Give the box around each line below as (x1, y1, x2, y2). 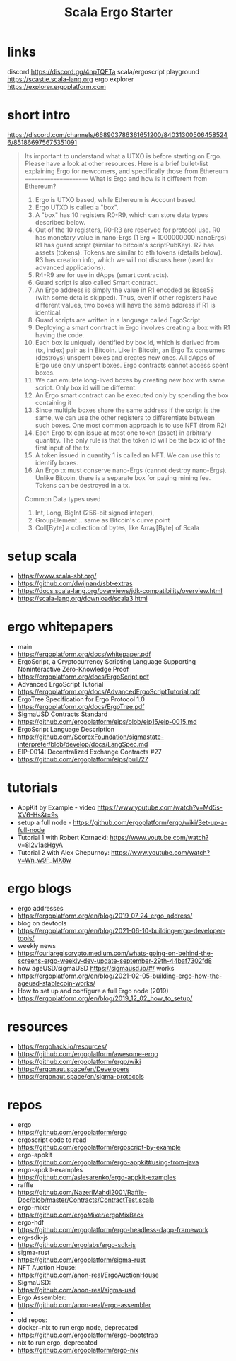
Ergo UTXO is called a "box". (35, 203, 119, 211)
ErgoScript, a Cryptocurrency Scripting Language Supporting (17, 657, 196, 665)
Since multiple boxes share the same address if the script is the (35, 406, 220, 414)
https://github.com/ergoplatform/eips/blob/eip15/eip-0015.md (17, 717, 197, 725)
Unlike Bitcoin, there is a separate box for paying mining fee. (35, 473, 211, 481)
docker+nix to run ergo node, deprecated (17, 1323, 138, 1331)
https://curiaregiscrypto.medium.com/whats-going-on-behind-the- (17, 949, 214, 957)
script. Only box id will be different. (35, 383, 138, 392)
